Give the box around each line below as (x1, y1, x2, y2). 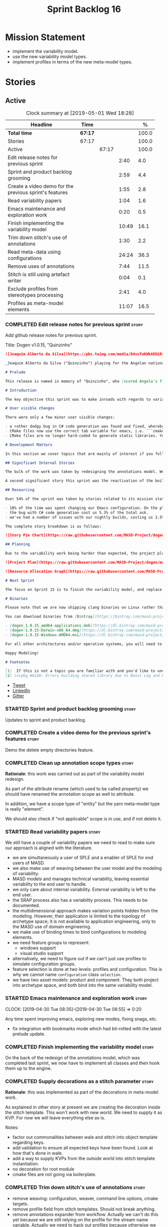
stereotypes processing (7, 291, 63, 298)
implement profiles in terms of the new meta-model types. (12, 59, 132, 65)
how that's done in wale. (12, 1150, 63, 1156)
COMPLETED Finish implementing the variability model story (5, 1043, 154, 1050)
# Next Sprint (5, 578, 35, 583)
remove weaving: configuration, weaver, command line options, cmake (12, 1195, 158, 1201)
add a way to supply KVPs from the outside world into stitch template (12, 1155, 155, 1161)
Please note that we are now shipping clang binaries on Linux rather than (5, 605, 166, 610)
